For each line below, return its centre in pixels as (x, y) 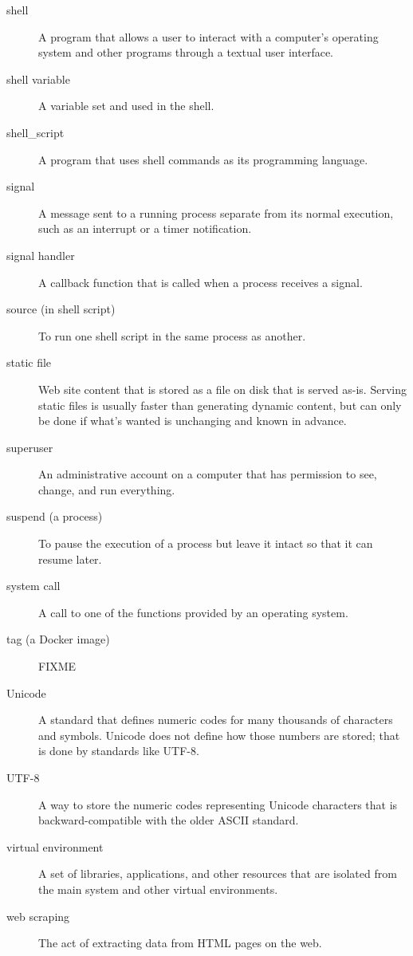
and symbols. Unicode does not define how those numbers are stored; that (219, 735)
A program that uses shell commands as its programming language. (203, 159)
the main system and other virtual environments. (158, 889)
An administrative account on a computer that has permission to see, (208, 474)
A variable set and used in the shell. (126, 106)
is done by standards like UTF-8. (119, 751)
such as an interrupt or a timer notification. (145, 228)
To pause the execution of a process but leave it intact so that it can (206, 543)
